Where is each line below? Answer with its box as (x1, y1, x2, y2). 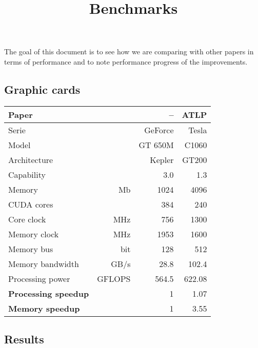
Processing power (8, 272, 70, 284)
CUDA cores (8, 198, 53, 210)
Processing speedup (8, 287, 89, 299)
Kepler (150, 153, 174, 166)
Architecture (8, 153, 53, 166)
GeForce (144, 124, 174, 136)
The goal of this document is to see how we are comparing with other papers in (4, 46, 254, 57)
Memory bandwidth (8, 257, 79, 270)
